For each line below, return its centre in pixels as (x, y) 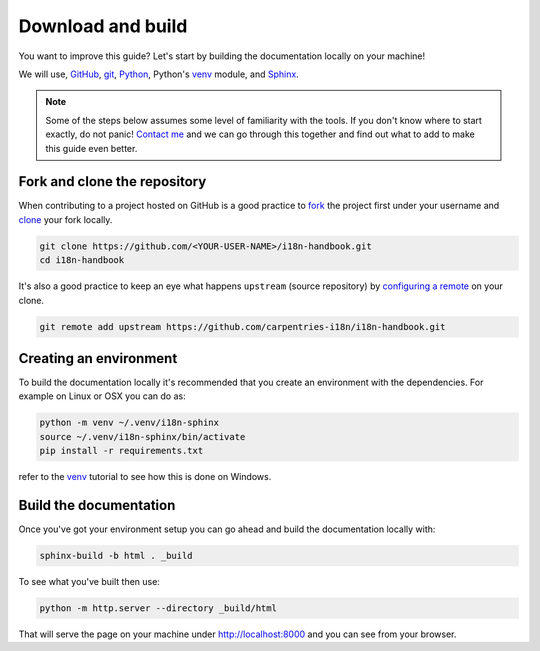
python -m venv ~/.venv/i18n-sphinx (129, 423)
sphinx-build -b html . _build (116, 556)
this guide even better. (91, 148)
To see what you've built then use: (89, 582)
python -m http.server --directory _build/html (158, 608)
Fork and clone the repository (112, 181)
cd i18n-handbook (82, 260)
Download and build (103, 26)
